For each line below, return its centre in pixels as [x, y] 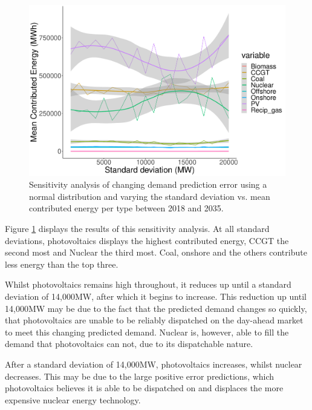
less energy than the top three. [62, 264]
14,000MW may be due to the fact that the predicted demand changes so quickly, [156, 308]
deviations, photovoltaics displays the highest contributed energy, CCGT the [147, 240]
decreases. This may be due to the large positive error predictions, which [140, 376]
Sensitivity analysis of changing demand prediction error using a [148, 184]
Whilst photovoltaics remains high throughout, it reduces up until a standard [148, 284]
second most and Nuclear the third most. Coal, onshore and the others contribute [156, 252]
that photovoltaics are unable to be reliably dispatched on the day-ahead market [154, 320]
